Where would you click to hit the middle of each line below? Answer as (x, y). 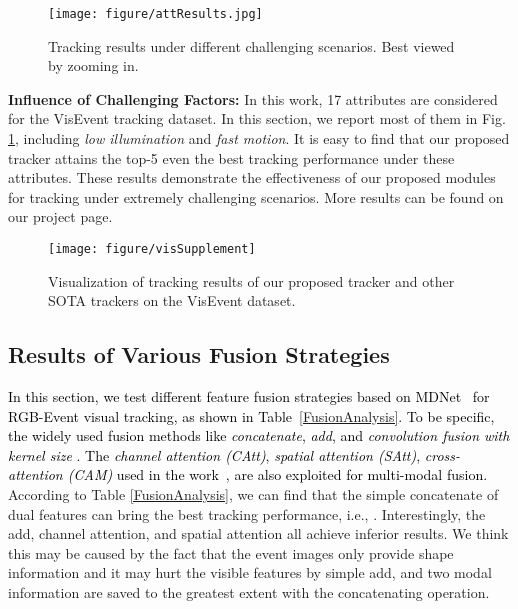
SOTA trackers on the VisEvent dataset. (172, 300)
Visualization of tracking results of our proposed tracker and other (251, 280)
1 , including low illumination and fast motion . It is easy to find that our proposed (259, 138)
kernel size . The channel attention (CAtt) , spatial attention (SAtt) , (214, 454)
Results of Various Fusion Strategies (199, 354)
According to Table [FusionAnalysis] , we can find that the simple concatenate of (253, 494)
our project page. (60, 216)
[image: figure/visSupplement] (152, 249)
